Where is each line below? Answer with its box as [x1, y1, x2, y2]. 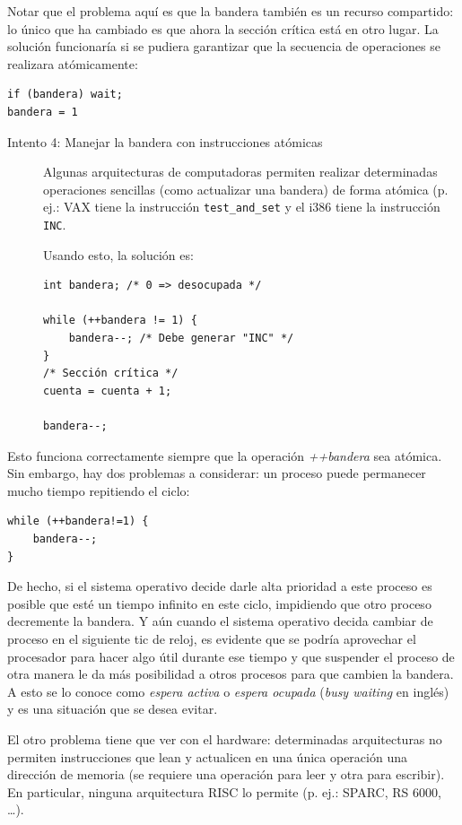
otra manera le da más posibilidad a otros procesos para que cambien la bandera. [7, 664, 454, 683]
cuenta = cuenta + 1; [43, 384, 172, 397]
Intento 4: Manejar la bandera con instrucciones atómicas [7, 132, 323, 151]
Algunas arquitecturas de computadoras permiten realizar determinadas [43, 162, 438, 181]
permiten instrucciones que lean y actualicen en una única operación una [7, 747, 407, 766]
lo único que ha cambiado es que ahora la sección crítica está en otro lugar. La [7, 19, 439, 38]
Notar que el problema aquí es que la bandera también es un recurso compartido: [7, 2, 454, 20]
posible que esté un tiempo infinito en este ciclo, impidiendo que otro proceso [7, 594, 431, 612]
